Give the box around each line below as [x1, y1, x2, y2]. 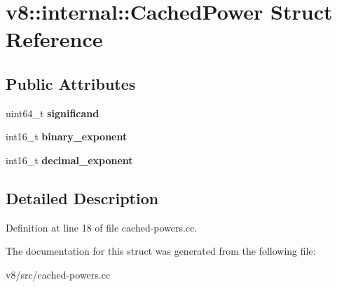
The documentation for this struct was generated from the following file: [6, 243, 316, 258]
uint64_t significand [6, 105, 99, 120]
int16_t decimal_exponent [6, 152, 133, 167]
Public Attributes [6, 72, 136, 94]
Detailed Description [6, 187, 159, 208]
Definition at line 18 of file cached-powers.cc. [6, 220, 198, 234]
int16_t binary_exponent [6, 129, 128, 144]
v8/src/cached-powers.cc [6, 267, 111, 281]
